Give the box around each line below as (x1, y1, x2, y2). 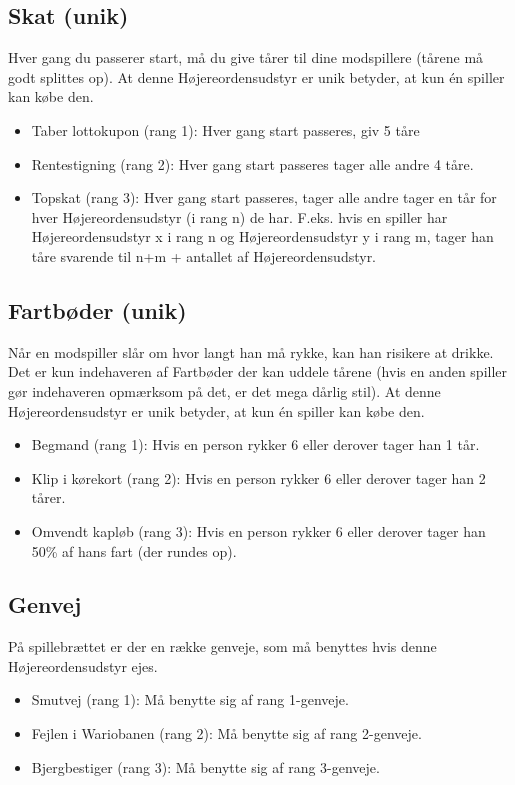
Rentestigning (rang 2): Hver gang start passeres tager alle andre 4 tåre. (31, 153, 474, 174)
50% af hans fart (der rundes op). (31, 540, 237, 561)
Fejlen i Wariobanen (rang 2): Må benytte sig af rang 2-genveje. (31, 723, 422, 744)
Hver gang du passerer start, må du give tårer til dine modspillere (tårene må (8, 47, 484, 68)
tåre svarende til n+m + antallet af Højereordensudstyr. (31, 245, 377, 266)
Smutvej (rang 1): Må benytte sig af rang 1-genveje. (31, 689, 349, 710)
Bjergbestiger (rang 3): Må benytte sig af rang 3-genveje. (31, 756, 380, 777)
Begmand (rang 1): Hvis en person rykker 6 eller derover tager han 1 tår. (31, 434, 480, 455)
